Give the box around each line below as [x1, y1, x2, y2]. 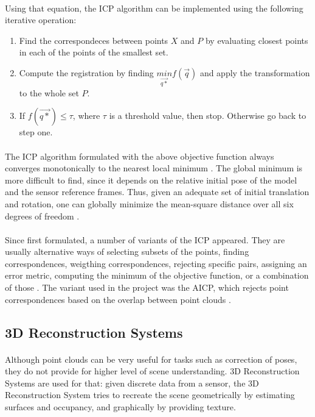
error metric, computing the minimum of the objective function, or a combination [5, 269, 309, 282]
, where [72, 109, 100, 122]
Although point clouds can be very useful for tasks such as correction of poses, [5, 352, 297, 365]
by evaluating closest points [205, 34, 308, 46]
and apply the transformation [199, 66, 310, 79]
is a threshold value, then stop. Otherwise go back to [109, 109, 306, 122]
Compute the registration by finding [19, 66, 154, 79]
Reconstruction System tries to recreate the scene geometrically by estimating [5, 388, 295, 401]
